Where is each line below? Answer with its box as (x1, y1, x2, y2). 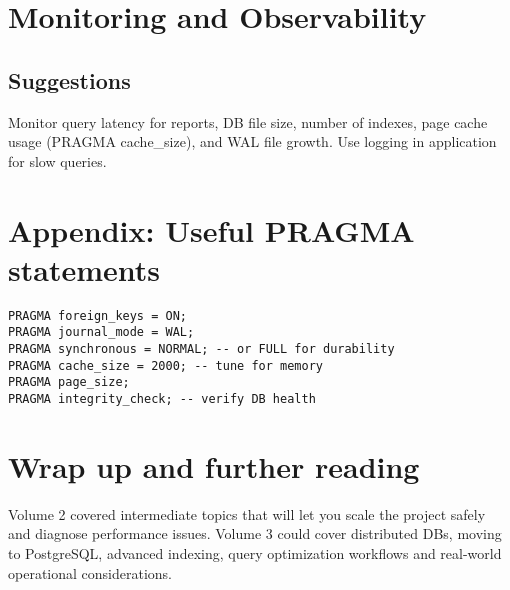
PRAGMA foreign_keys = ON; (8, 308, 187, 323)
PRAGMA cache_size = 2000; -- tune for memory (8, 358, 323, 373)
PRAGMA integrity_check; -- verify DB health (8, 391, 316, 406)
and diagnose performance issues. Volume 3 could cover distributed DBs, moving (8, 523, 502, 544)
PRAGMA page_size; (8, 375, 130, 390)
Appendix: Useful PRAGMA (8, 209, 415, 250)
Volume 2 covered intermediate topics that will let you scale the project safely (8, 503, 486, 524)
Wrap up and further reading (8, 445, 420, 486)
